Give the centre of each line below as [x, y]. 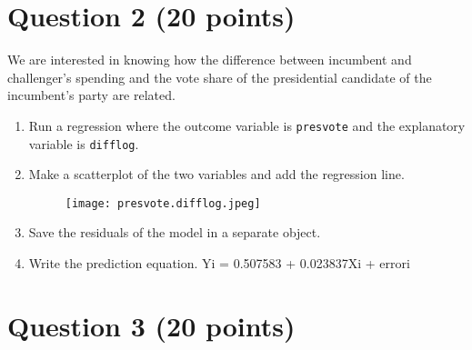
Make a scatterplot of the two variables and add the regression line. [216, 174]
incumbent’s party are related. [91, 95]
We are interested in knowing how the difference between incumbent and [210, 60]
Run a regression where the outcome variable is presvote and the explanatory [247, 125]
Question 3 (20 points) [151, 325]
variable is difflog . [84, 143]
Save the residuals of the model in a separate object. [175, 232]
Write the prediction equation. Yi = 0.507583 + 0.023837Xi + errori [219, 263]
